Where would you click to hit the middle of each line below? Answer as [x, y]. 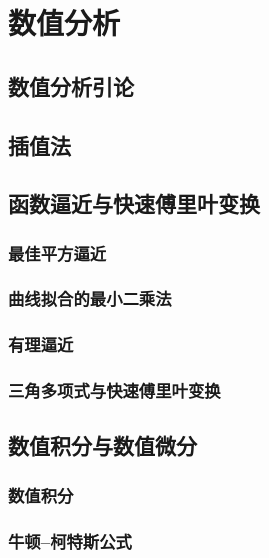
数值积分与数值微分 [102, 445]
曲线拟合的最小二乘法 [90, 298]
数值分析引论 [71, 85]
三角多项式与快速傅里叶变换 [114, 390]
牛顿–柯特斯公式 [70, 540]
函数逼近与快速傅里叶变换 [134, 203]
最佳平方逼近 [57, 252]
